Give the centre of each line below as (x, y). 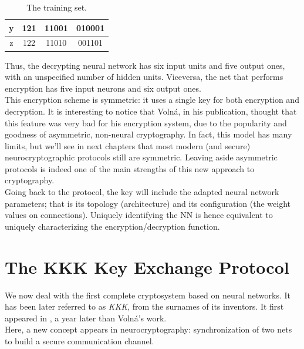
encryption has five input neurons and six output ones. (103, 88)
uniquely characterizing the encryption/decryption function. (112, 226)
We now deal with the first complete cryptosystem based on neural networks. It (148, 295)
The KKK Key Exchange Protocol (147, 266)
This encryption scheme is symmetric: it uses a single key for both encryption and (152, 100)
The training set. (57, 7)
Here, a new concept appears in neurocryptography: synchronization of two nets (148, 329)
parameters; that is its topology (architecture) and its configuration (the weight (148, 203)
